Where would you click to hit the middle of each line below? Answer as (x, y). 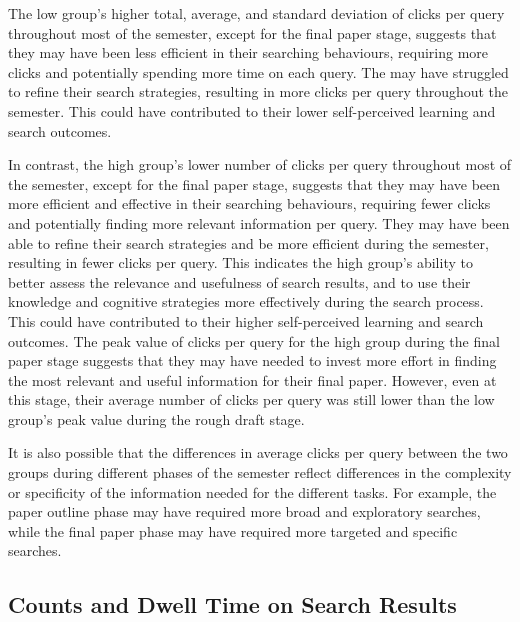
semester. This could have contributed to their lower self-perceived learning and (252, 110)
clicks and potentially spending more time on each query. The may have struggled (258, 71)
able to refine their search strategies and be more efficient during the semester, (248, 242)
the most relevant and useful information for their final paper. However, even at (252, 379)
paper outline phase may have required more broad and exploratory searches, (244, 511)
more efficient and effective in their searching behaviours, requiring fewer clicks (249, 203)
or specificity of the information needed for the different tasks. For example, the (252, 491)
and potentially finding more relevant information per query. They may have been (259, 222)
